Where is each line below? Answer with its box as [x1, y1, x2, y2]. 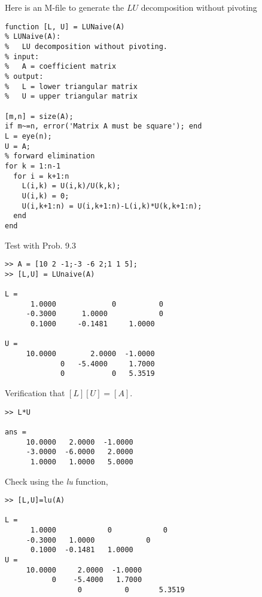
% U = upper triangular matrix [5, 92, 138, 101]
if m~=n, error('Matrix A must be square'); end [5, 122, 202, 131]
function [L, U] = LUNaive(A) [5, 22, 125, 31]
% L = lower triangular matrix [5, 82, 138, 91]
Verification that [5, 387, 65, 399]
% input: [5, 52, 39, 61]
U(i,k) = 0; [22, 191, 69, 200]
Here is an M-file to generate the [5, 1, 124, 14]
